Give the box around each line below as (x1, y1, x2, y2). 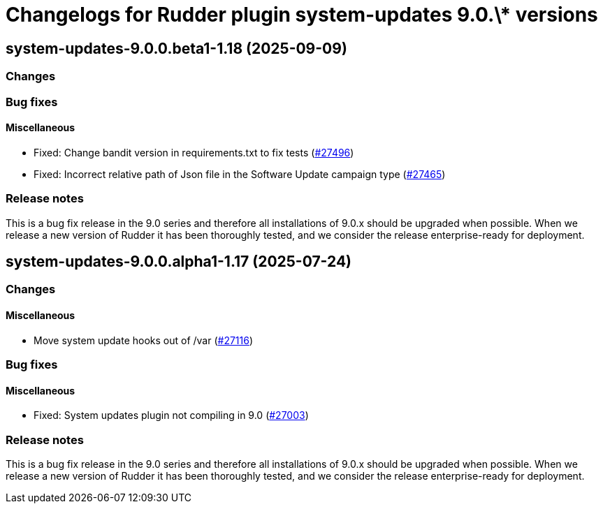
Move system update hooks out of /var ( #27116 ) (34, 334, 254, 346)
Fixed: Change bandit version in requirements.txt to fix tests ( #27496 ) (34, 146, 354, 158)
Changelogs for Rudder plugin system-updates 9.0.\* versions (6, 3, 598, 27)
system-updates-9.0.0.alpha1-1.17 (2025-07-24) (6, 252, 352, 270)
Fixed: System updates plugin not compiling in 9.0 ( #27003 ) (34, 409, 309, 422)
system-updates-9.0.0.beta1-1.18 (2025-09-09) (6, 39, 347, 57)
